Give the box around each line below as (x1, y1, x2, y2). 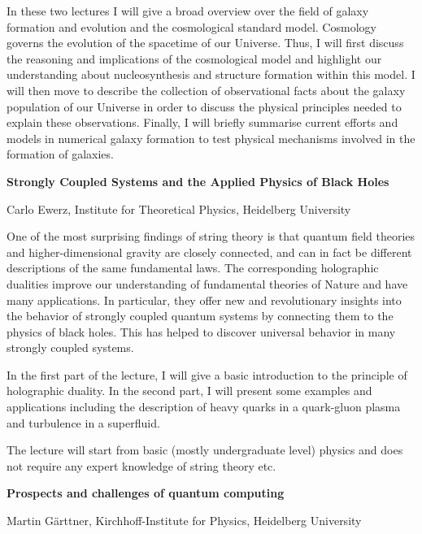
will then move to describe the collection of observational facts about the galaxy (7, 81, 406, 98)
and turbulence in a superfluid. (7, 414, 160, 431)
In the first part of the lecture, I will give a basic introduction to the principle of (7, 366, 407, 383)
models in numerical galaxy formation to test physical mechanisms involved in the (7, 129, 415, 146)
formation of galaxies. (7, 145, 114, 163)
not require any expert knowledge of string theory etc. (7, 457, 276, 474)
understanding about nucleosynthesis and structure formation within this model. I (7, 66, 415, 83)
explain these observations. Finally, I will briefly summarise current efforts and (7, 114, 398, 131)
